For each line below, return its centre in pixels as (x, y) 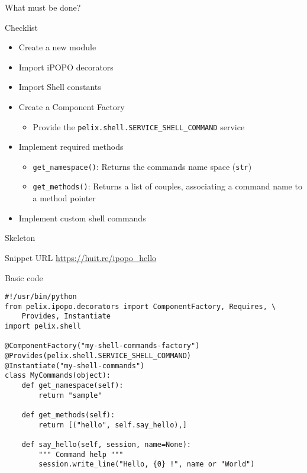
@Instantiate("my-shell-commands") (75, 366)
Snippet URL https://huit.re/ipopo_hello (81, 257)
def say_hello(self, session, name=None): (106, 444)
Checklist (22, 27)
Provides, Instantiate (66, 316)
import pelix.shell (43, 326)
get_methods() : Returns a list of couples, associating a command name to (167, 186)
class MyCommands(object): (58, 376)
